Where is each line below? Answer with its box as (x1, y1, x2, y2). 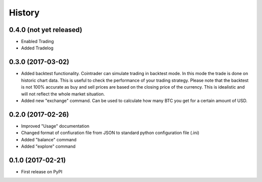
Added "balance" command (21, 136, 77, 142)
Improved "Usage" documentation (21, 123, 90, 129)
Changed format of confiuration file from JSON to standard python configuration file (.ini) (21, 130, 199, 136)
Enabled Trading (21, 39, 54, 45)
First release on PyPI (21, 168, 63, 174)
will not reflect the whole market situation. (21, 91, 105, 97)
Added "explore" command (21, 143, 76, 149)
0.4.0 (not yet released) (9, 26, 82, 34)
